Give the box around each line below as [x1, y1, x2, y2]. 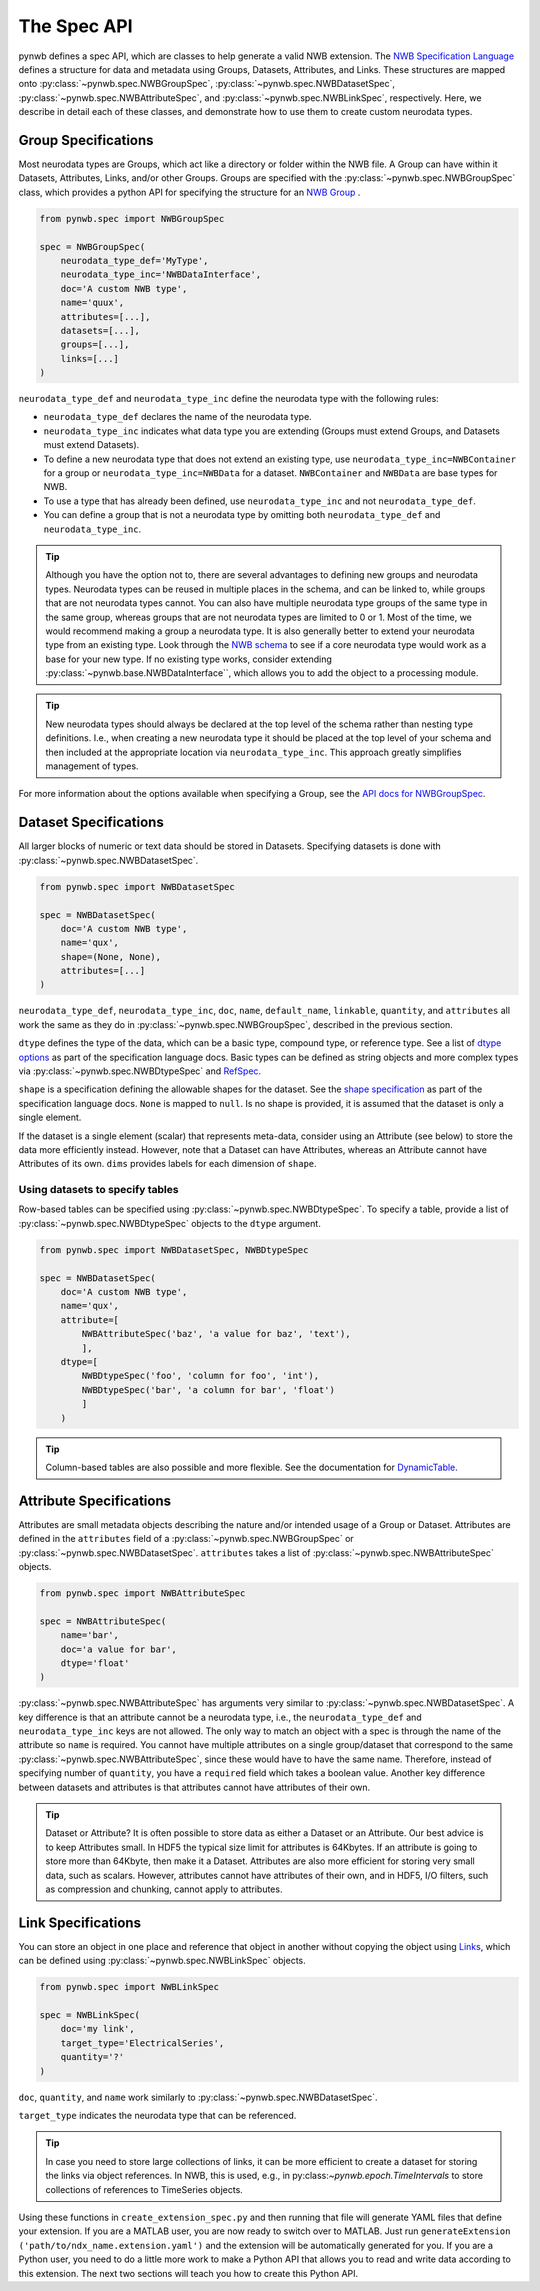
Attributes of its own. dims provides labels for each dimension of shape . [18, 1158, 317, 1170]
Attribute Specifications [18, 1492, 172, 1509]
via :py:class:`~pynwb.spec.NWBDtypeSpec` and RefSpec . [18, 1065, 262, 1077]
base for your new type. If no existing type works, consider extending [45, 653, 332, 665]
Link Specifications [18, 1914, 142, 1931]
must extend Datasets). [43, 439, 140, 451]
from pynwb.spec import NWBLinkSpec [39, 1981, 220, 1993]
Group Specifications [18, 131, 154, 149]
